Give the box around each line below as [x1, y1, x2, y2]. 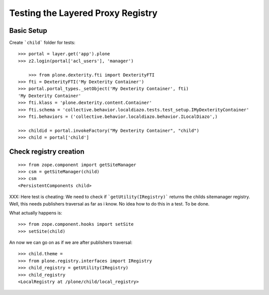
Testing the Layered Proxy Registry [9, 7, 158, 18]
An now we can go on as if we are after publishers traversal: [9, 239, 133, 246]
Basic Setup [9, 26, 47, 35]
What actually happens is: [9, 209, 62, 216]
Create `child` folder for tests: [9, 40, 76, 46]
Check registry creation [9, 147, 85, 156]
